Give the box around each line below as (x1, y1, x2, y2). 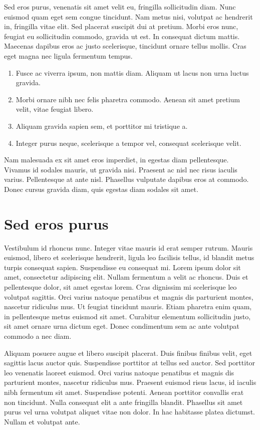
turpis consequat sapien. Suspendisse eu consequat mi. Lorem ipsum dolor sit (4, 262, 241, 272)
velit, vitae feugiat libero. (16, 104, 94, 114)
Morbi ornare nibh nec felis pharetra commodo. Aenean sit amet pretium (16, 94, 240, 104)
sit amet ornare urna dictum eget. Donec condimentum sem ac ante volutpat (4, 321, 239, 331)
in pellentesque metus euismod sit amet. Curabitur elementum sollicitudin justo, (4, 311, 251, 321)
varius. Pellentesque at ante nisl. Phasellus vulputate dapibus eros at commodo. (4, 174, 249, 184)
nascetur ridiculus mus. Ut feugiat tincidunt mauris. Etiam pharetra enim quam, (4, 301, 252, 312)
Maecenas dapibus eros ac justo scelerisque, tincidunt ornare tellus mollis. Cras (4, 41, 246, 51)
